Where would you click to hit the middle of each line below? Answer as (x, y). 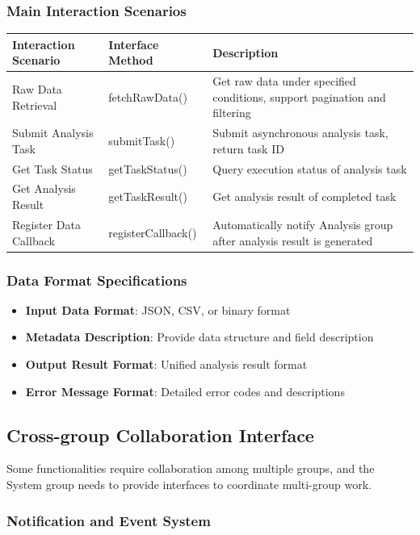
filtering (232, 113)
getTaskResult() (148, 196)
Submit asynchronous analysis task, (300, 133)
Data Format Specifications (97, 280)
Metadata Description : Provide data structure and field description (199, 337)
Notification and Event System (109, 520)
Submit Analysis (53, 133)
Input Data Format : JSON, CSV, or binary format (158, 309)
